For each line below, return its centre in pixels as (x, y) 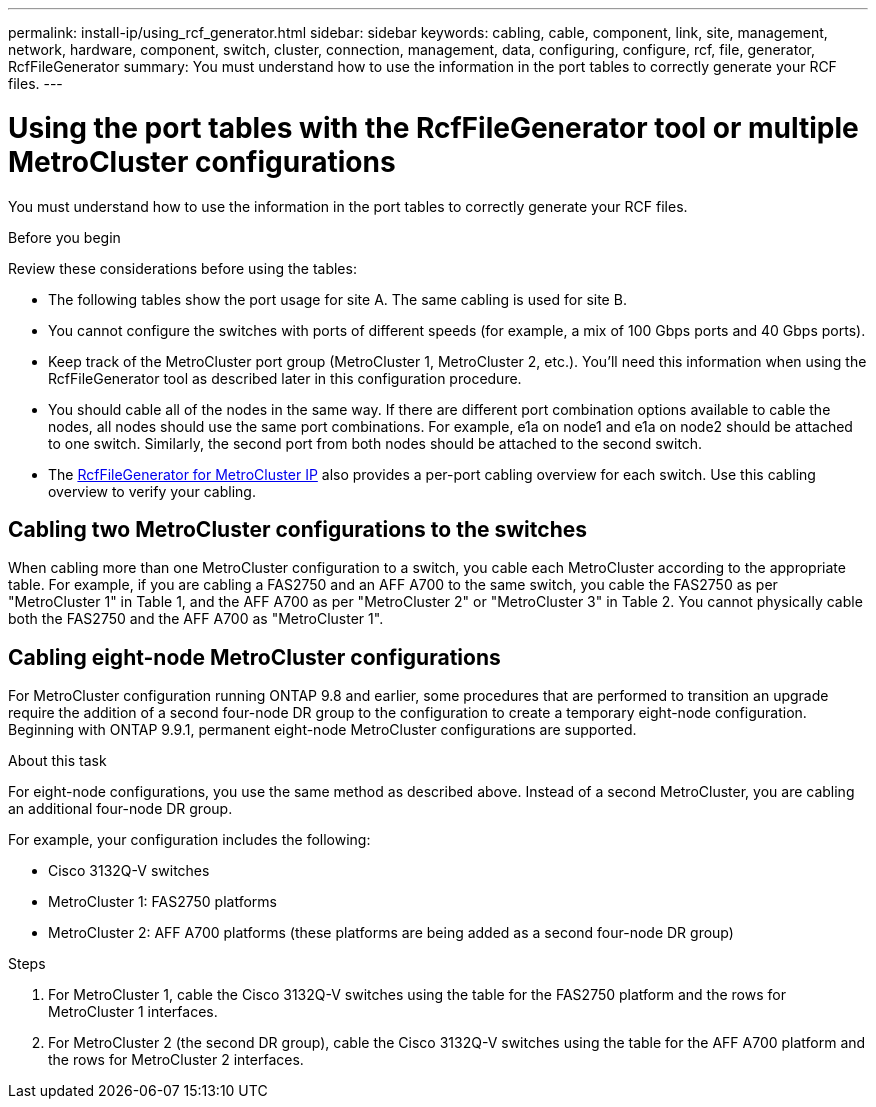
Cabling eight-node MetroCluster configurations (254, 657)
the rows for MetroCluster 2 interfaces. (176, 1060)
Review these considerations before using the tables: (182, 268)
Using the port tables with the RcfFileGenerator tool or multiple (433, 127)
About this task (57, 761)
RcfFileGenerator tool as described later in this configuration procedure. (285, 378)
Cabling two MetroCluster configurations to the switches (297, 529)
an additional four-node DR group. (120, 809)
